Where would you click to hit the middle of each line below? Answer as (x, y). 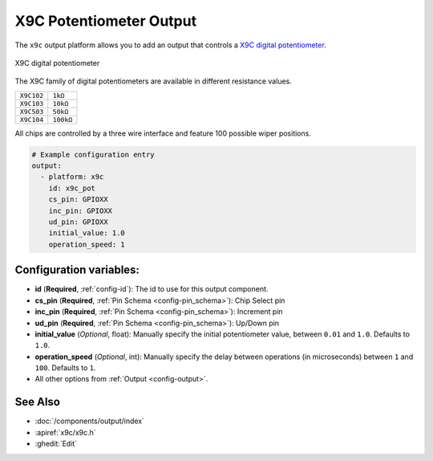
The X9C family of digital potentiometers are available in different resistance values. (153, 81)
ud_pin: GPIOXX (78, 222)
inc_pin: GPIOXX (80, 210)
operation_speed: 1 (87, 244)
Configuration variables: (77, 270)
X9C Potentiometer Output (105, 21)
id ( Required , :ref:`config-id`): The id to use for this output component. (152, 289)
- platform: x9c (72, 177)
